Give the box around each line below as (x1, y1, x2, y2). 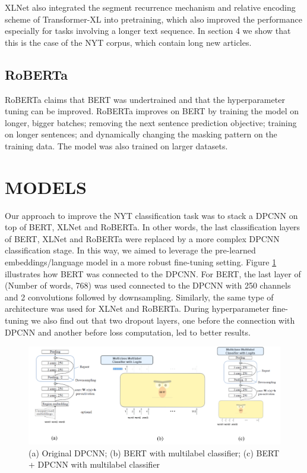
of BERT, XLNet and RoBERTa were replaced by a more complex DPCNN (5, 232, 280, 245)
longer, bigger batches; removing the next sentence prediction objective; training (5, 116, 297, 129)
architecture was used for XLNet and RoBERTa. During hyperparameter (5, 302, 270, 315)
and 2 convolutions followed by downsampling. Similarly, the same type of (5, 290, 274, 303)
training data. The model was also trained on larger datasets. (5, 139, 228, 152)
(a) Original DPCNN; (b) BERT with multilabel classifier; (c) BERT (29, 446, 280, 459)
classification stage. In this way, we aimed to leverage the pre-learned (5, 244, 256, 256)
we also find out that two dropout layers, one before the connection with (31, 314, 295, 327)
